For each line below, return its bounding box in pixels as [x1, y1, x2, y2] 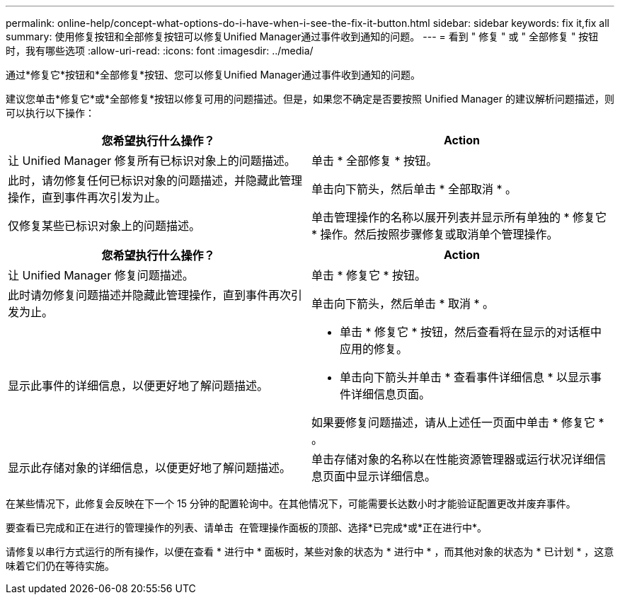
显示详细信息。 [357, 469, 437, 483]
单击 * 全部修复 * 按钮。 [311, 154, 438, 168]
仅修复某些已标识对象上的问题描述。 [8, 219, 201, 233]
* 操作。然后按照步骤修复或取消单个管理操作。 [311, 227, 558, 241]
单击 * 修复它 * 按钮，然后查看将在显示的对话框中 [340, 325, 602, 339]
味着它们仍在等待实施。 [6, 560, 115, 572]
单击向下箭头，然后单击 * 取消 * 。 [311, 296, 495, 311]
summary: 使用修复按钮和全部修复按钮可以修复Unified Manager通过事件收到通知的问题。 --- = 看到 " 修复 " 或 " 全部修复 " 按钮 [6, 30, 599, 42]
